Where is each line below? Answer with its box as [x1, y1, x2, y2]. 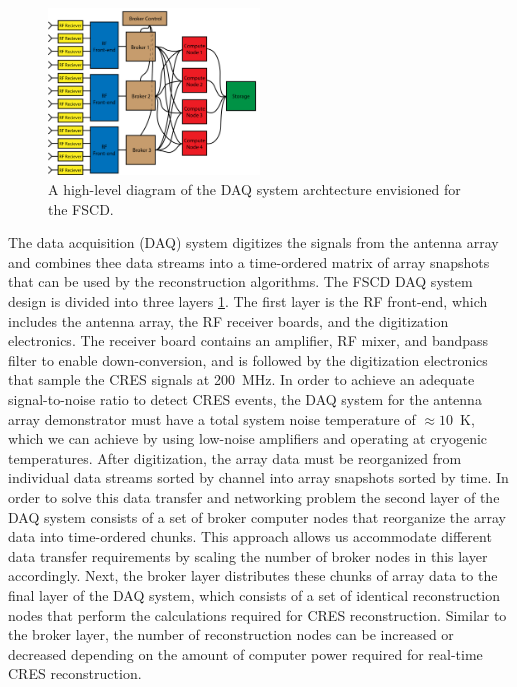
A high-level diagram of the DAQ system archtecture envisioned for [48, 179, 461, 200]
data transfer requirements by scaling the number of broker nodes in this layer [8, 545, 488, 566]
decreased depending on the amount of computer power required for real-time [8, 643, 483, 664]
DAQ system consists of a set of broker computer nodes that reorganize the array [8, 506, 506, 527]
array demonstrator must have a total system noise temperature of [8, 408, 416, 429]
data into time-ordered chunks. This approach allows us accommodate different [8, 526, 492, 547]
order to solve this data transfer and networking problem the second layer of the [8, 486, 500, 507]
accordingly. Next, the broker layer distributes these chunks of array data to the [8, 565, 498, 586]
